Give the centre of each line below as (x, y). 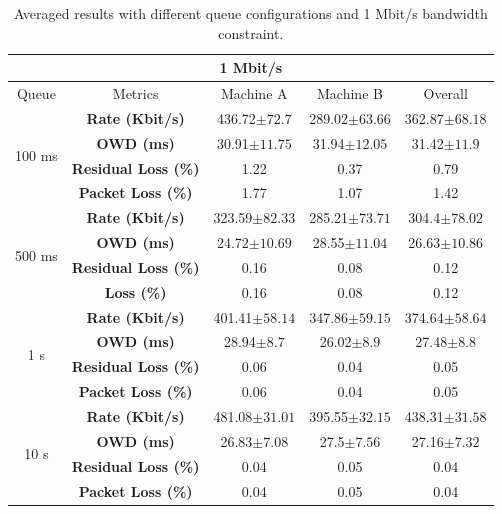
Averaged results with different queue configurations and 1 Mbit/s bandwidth (250, 13)
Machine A (254, 93)
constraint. (251, 32)
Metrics (135, 93)
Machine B (350, 93)
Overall (445, 93)
